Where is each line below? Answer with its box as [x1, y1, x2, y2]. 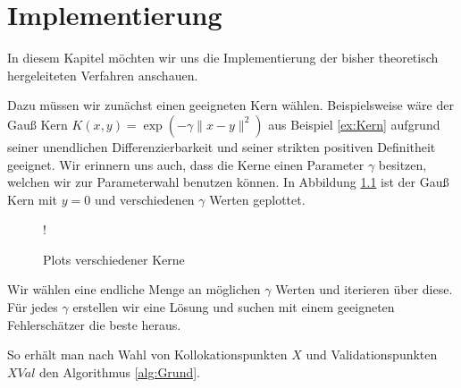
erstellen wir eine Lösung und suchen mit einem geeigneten [72, 298, 395, 316]
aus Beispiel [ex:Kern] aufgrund [268, 114, 440, 133]
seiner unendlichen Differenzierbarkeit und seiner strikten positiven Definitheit [7, 137, 436, 156]
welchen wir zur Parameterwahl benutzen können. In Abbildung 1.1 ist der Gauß [7, 173, 449, 191]
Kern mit [7, 190, 58, 208]
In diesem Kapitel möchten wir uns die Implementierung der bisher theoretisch [7, 48, 439, 67]
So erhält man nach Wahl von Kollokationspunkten [7, 345, 288, 364]
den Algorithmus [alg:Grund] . [39, 362, 201, 381]
